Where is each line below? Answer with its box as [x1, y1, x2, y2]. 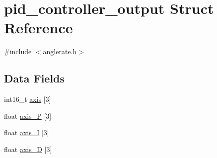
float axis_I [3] [4, 127, 49, 138]
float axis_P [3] [4, 110, 52, 121]
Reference [4, 17, 73, 38]
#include [4, 46, 32, 57]
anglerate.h [43, 46, 77, 57]
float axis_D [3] [4, 144, 52, 154]
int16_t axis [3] [4, 94, 51, 104]
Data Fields [4, 71, 65, 86]
